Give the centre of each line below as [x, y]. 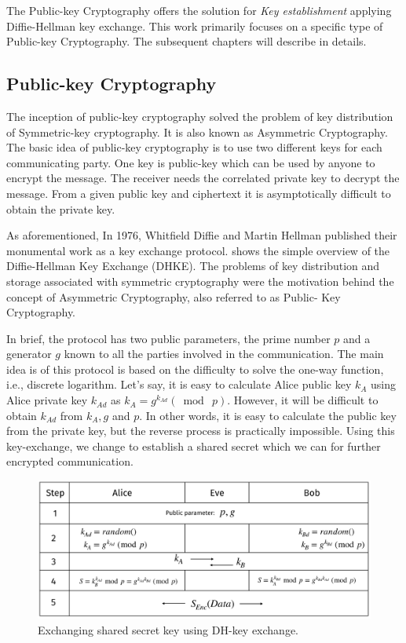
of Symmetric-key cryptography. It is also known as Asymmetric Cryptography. [197, 132]
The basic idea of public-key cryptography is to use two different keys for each [194, 147]
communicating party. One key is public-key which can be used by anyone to [191, 162]
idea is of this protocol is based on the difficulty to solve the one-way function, [195, 369]
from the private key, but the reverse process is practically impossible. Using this [201, 431]
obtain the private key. [61, 208]
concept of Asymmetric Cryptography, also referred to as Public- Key [174, 296]
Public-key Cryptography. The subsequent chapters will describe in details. [187, 41]
